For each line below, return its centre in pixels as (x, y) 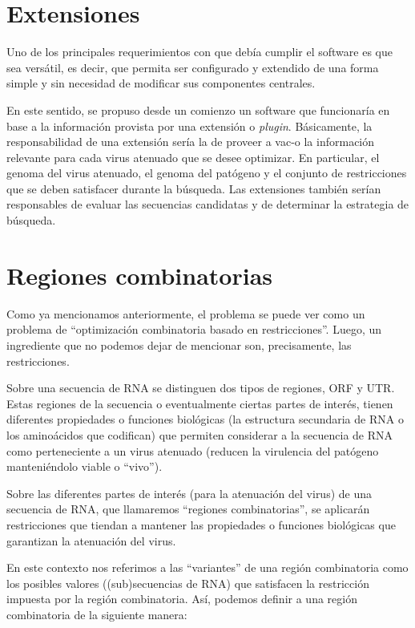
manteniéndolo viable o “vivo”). (85, 466)
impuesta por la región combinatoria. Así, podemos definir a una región (182, 599)
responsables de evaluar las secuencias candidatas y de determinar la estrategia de (208, 204)
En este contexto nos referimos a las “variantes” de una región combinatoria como (207, 567)
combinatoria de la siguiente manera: (97, 614)
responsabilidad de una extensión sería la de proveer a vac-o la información (191, 142)
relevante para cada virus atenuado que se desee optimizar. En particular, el (193, 157)
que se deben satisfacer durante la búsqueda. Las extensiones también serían (194, 188)
